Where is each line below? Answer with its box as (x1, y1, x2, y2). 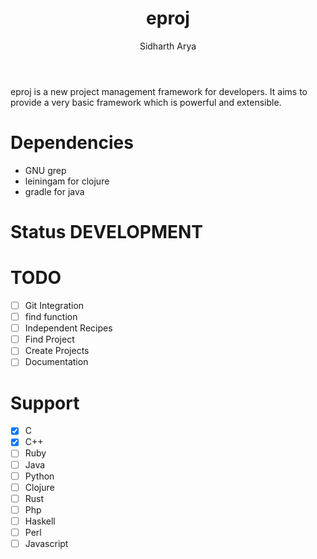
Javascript (24, 537, 69, 549)
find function (24, 311, 78, 323)
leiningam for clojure (24, 175, 110, 187)
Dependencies (10, 132, 134, 154)
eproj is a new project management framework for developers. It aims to (10, 85, 308, 97)
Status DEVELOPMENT (10, 221, 204, 244)
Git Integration (24, 300, 85, 311)
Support (10, 392, 80, 414)
